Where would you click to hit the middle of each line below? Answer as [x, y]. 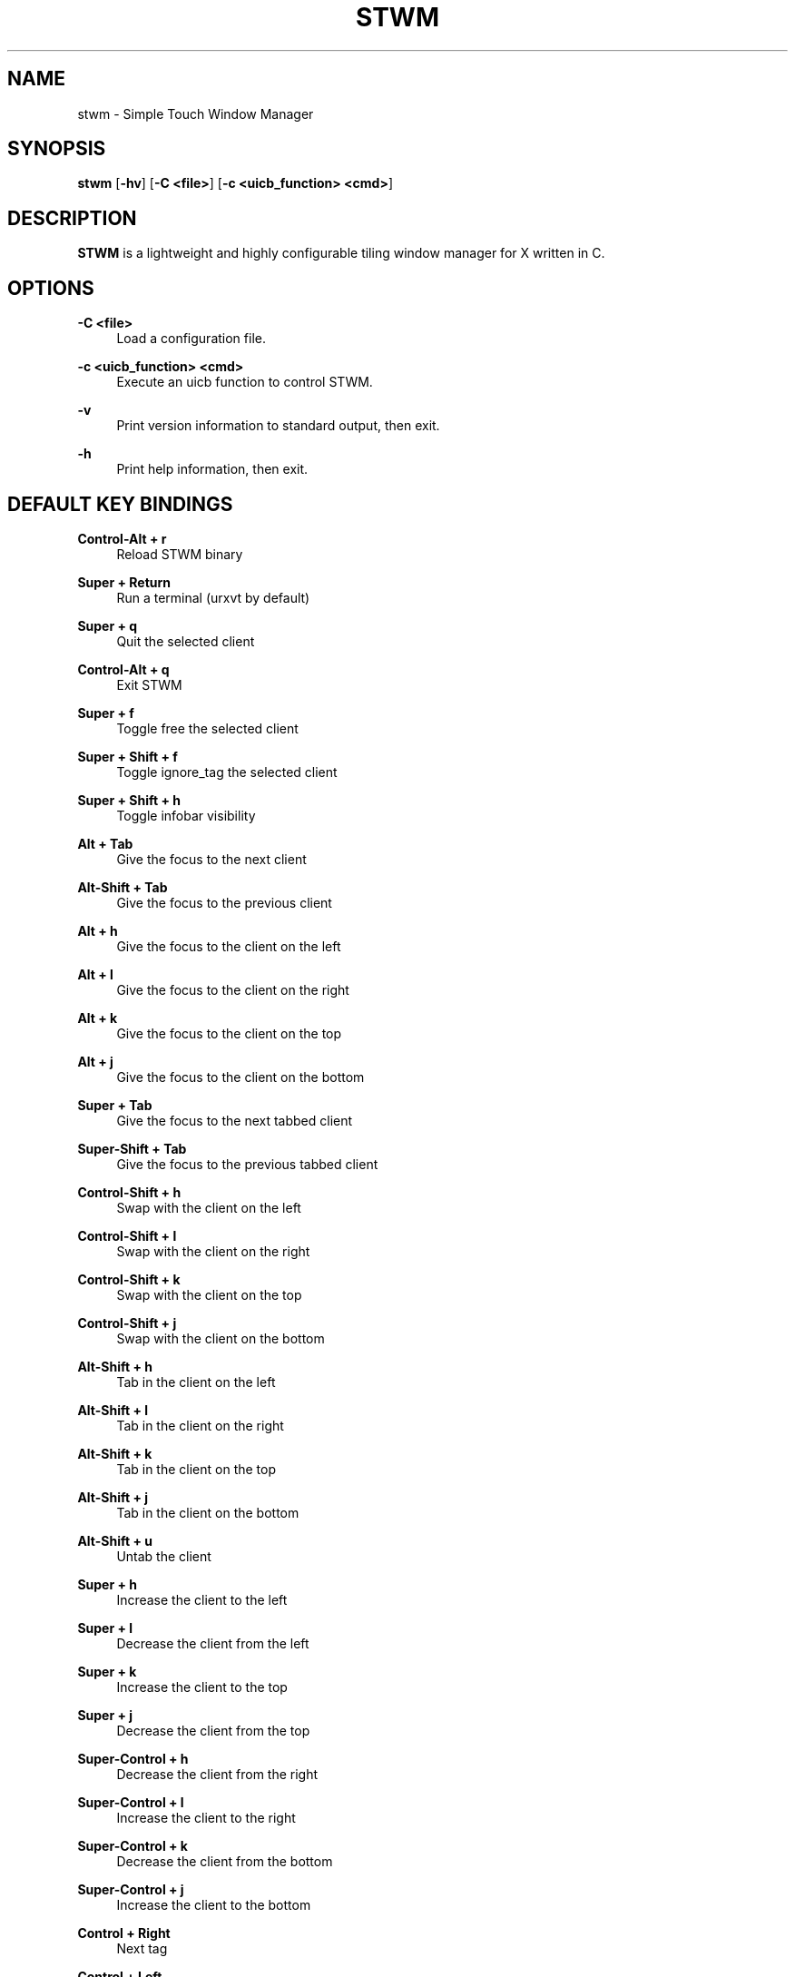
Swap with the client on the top [209, 1294]
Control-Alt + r [122, 538]
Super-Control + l [131, 1802]
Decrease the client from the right [217, 1774]
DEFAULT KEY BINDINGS [120, 504]
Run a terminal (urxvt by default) [213, 597]
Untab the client [164, 1556]
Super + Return [124, 582]
